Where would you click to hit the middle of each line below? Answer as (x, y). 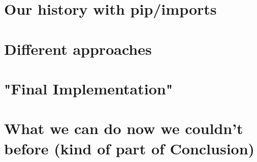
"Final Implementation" (89, 88)
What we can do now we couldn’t (124, 128)
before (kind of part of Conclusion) (130, 148)
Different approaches (78, 48)
